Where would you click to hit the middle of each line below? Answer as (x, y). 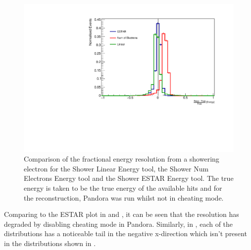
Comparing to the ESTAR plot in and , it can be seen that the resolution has (122, 214)
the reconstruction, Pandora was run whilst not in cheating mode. (124, 197)
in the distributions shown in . (50, 243)
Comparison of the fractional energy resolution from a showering (122, 159)
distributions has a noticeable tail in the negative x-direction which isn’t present (125, 233)
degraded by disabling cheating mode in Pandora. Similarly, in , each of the (119, 224)
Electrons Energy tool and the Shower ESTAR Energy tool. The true (129, 178)
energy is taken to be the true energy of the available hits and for (123, 188)
